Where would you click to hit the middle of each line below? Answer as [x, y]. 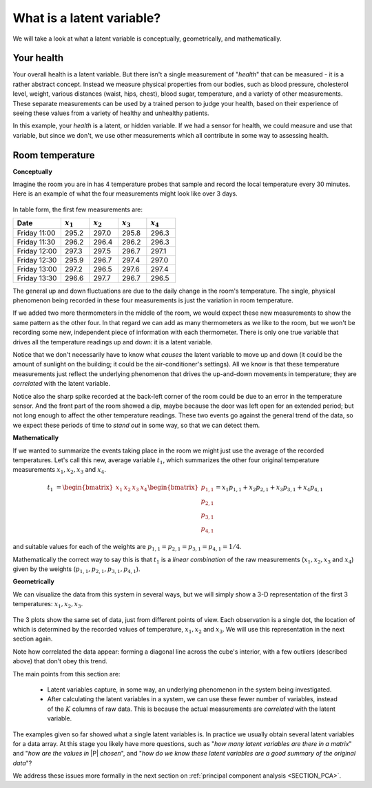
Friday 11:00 [36, 233]
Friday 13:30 [37, 278]
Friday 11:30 [36, 242]
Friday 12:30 [37, 260]
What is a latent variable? [87, 18]
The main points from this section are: [66, 674]
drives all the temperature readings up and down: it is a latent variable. [113, 342]
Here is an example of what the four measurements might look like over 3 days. [125, 194]
